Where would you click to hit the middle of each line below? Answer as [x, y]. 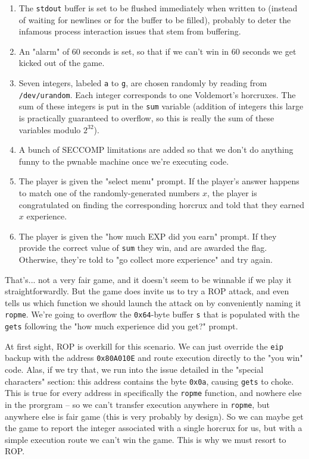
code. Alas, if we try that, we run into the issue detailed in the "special [134, 369]
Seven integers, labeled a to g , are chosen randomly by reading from [143, 83]
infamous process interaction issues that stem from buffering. [130, 31]
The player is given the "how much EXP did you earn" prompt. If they [148, 236]
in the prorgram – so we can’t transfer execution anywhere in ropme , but [137, 404]
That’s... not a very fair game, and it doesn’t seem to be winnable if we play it [148, 279]
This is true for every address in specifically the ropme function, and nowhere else [153, 393]
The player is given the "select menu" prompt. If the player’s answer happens [159, 181]
